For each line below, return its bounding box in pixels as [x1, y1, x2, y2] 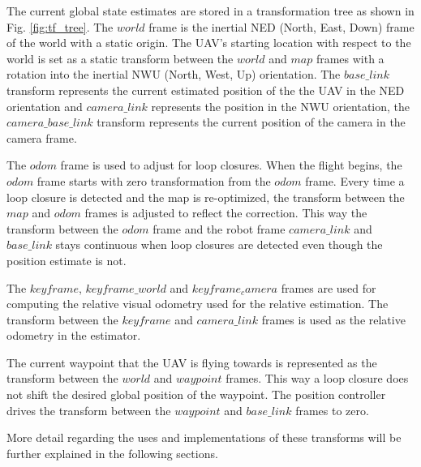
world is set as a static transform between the [6, 49, 234, 66]
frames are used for [281, 279, 376, 296]
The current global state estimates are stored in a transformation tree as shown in [6, 2, 415, 19]
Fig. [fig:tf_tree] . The [6, 18, 114, 35]
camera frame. [6, 129, 77, 146]
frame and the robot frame [153, 220, 286, 237]
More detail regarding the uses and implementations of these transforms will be [6, 429, 402, 446]
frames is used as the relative [261, 311, 406, 328]
